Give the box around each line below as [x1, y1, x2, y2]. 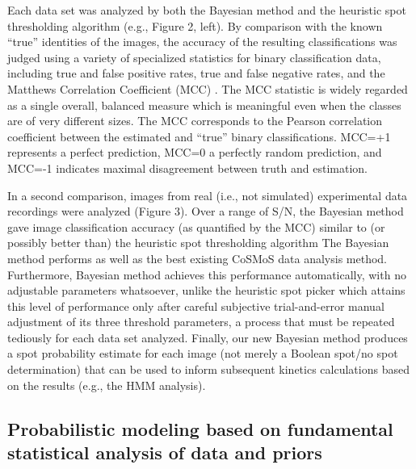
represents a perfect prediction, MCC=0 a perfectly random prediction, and [7, 144, 382, 161]
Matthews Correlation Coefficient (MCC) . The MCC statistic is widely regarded [7, 80, 408, 97]
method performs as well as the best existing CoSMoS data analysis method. [7, 249, 387, 266]
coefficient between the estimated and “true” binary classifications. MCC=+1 [7, 128, 391, 144]
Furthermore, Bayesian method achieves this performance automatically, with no [7, 266, 406, 283]
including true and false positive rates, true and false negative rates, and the [7, 65, 385, 82]
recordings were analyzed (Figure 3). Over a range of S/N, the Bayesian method [7, 203, 404, 220]
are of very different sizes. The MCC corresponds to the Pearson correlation [7, 112, 383, 129]
